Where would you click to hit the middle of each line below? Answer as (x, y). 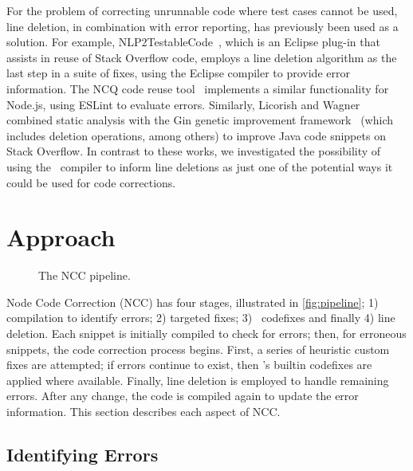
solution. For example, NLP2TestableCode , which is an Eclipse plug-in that (193, 42)
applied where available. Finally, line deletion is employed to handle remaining (198, 380)
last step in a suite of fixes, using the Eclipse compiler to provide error (178, 73)
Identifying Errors (83, 454)
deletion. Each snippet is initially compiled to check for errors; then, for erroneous (206, 334)
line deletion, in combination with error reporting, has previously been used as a (203, 26)
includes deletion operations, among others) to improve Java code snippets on (196, 135)
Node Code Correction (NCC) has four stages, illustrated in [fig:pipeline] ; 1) (193, 302)
